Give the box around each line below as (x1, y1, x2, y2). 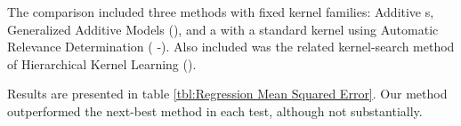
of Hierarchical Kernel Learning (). (7, 54, 197, 73)
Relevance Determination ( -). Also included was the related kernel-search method (7, 37, 455, 56)
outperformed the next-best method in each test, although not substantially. (7, 101, 423, 120)
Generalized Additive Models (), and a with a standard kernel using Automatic (7, 20, 439, 38)
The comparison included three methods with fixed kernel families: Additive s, (7, 3, 434, 20)
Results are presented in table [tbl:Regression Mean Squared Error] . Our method (7, 84, 448, 103)
